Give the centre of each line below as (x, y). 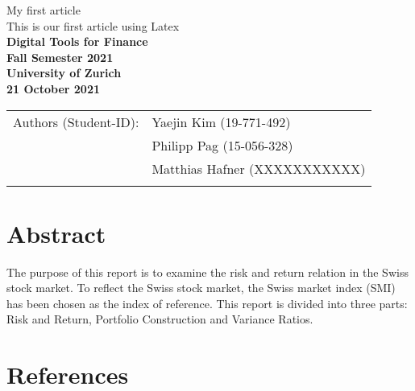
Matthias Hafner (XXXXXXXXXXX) (259, 168)
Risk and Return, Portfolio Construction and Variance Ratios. (160, 319)
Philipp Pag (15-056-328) (222, 145)
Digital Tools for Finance (77, 41)
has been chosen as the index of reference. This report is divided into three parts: (207, 303)
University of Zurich (64, 73)
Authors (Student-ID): (76, 121)
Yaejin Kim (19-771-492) (221, 121)
